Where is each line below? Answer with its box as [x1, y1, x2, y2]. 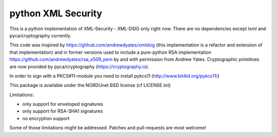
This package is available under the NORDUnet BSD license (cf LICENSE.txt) [9, 82, 171, 88]
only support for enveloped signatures [22, 101, 104, 107]
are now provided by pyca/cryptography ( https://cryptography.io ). [9, 63, 149, 70]
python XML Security [9, 8, 103, 19]
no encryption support [22, 115, 70, 121]
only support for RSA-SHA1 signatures [22, 108, 103, 115]
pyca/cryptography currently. [9, 32, 72, 38]
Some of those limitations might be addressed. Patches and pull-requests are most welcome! [9, 125, 206, 131]
